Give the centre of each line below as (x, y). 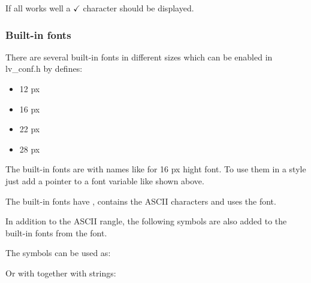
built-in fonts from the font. (56, 232)
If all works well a (38, 8)
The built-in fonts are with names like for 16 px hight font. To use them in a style (156, 169)
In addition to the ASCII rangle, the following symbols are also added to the (146, 221)
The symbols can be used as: (58, 253)
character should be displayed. (138, 8)
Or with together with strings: (61, 273)
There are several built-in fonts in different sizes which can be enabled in (139, 57)
